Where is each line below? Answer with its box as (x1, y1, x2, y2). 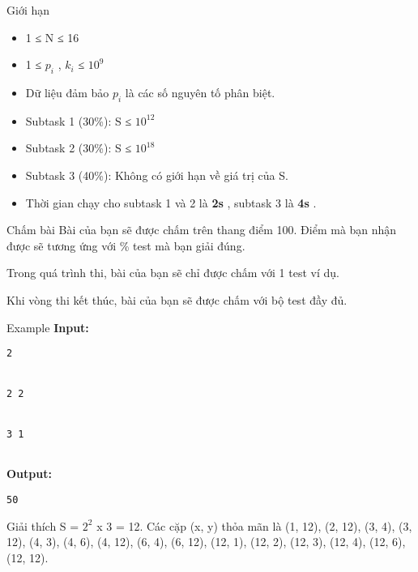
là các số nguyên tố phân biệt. (125, 83, 275, 100)
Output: (6, 465, 52, 482)
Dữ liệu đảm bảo (25, 83, 109, 100)
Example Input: (6, 318, 89, 335)
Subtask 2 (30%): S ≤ (25, 139, 132, 156)
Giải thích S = (6, 517, 79, 534)
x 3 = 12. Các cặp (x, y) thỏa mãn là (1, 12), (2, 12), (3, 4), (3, (96, 517, 412, 534)
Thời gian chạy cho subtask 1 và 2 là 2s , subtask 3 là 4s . (25, 194, 317, 211)
